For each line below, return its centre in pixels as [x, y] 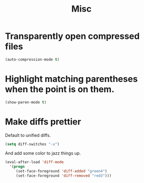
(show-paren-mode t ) [26, 102]
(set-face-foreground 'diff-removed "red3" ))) [64, 176]
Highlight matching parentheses [72, 79]
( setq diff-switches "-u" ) [32, 144]
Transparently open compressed [72, 36]
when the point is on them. [60, 89]
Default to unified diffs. [28, 135]
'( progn [17, 167]
